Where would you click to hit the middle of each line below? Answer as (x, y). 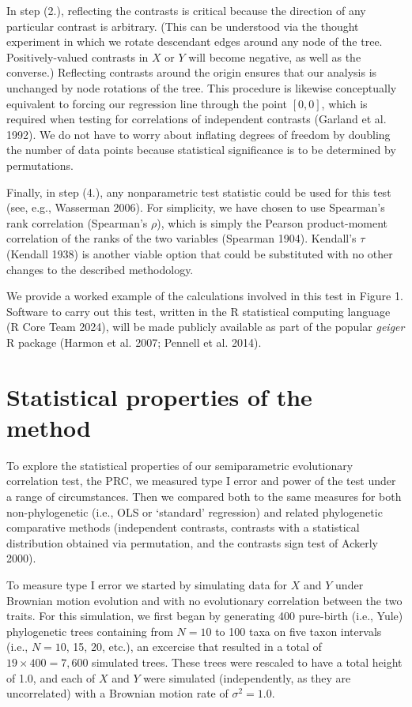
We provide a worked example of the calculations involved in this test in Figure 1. (205, 296)
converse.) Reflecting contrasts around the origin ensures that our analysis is (192, 72)
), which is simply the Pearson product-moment (272, 222)
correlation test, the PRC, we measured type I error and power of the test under (201, 481)
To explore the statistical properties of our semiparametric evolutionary (180, 465)
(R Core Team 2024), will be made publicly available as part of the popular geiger (206, 327)
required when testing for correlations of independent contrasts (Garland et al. (197, 119)
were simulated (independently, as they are (247, 677)
